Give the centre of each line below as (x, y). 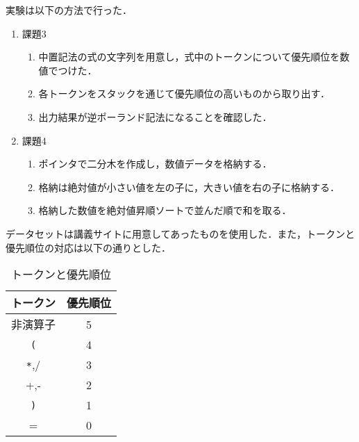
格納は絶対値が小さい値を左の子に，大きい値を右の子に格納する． (189, 187)
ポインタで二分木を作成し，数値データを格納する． (155, 164)
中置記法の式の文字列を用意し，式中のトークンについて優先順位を (189, 57)
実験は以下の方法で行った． (69, 10)
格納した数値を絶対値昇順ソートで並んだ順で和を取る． (165, 210)
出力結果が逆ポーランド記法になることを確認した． (155, 116)
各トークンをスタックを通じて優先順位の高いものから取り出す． (184, 93)
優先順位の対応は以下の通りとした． (88, 247)
